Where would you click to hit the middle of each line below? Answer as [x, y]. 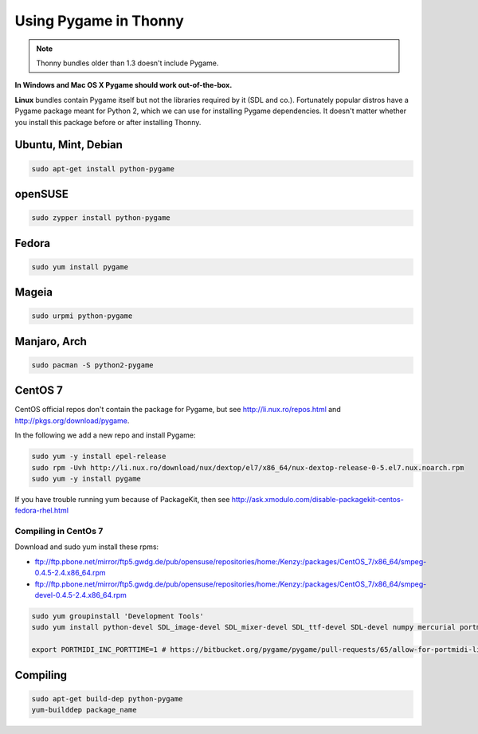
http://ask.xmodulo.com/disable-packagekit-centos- [317, 499]
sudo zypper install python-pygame [101, 218]
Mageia [34, 292]
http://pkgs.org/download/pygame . [72, 420]
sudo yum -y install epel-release [99, 457]
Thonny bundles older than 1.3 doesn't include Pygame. [127, 63]
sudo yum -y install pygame [86, 479]
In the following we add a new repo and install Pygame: [105, 435]
